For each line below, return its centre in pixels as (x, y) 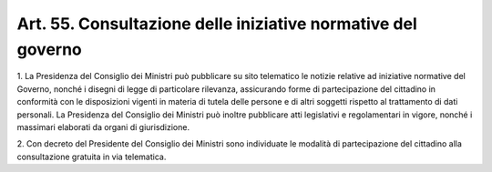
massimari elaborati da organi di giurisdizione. (103, 126)
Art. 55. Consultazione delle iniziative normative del (217, 24)
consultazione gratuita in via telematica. (92, 157)
